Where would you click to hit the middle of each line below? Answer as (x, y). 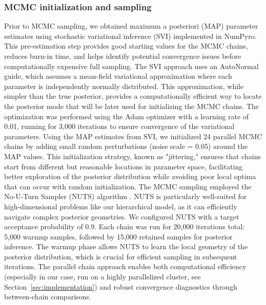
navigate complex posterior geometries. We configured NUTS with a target (122, 216)
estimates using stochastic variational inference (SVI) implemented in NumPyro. (130, 36)
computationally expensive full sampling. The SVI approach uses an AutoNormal (131, 66)
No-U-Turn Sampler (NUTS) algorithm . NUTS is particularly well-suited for (126, 196)
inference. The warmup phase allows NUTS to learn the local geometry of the (126, 246)
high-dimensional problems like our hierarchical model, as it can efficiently (121, 206)
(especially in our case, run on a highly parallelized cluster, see (103, 277)
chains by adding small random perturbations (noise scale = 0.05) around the (126, 146)
